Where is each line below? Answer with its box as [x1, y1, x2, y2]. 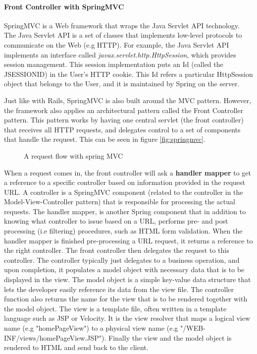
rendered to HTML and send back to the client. [4, 342, 149, 353]
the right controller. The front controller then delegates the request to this [4, 245, 229, 255]
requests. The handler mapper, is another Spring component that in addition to [4, 206, 246, 216]
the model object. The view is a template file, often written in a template [4, 303, 227, 313]
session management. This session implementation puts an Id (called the [4, 59, 223, 69]
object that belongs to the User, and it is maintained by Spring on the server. [4, 78, 240, 89]
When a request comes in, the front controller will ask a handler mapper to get [4, 167, 252, 177]
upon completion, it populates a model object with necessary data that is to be [4, 264, 245, 275]
